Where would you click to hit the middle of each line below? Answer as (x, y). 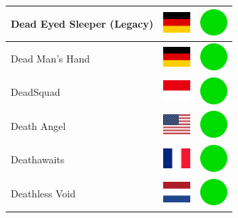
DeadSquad (36, 92)
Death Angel (38, 125)
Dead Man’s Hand (51, 58)
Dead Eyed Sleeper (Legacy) (82, 23)
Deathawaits (38, 159)
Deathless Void (43, 194)
